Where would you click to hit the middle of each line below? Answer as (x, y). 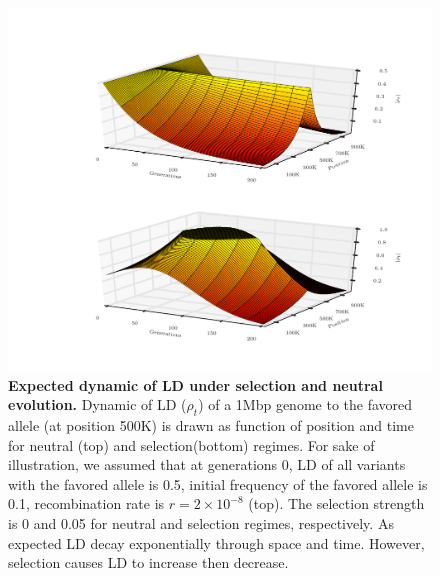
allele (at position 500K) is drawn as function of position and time (211, 425)
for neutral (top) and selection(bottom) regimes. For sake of (191, 444)
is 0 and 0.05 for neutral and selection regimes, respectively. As (201, 523)
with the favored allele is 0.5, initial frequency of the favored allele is (218, 483)
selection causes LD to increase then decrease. (148, 562)
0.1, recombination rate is (86, 503)
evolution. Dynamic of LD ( (97, 404)
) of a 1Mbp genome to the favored (305, 404)
